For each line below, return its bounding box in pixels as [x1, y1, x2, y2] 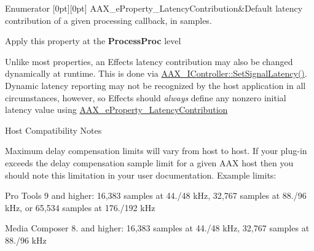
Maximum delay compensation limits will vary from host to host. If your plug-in [5, 144, 307, 157]
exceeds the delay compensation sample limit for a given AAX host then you [5, 156, 294, 169]
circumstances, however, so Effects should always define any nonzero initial [5, 91, 286, 104]
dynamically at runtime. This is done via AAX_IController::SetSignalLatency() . [5, 67, 307, 80]
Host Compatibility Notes [5, 123, 102, 136]
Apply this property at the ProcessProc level [5, 34, 181, 47]
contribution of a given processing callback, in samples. [5, 14, 212, 26]
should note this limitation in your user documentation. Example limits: [5, 168, 277, 181]
